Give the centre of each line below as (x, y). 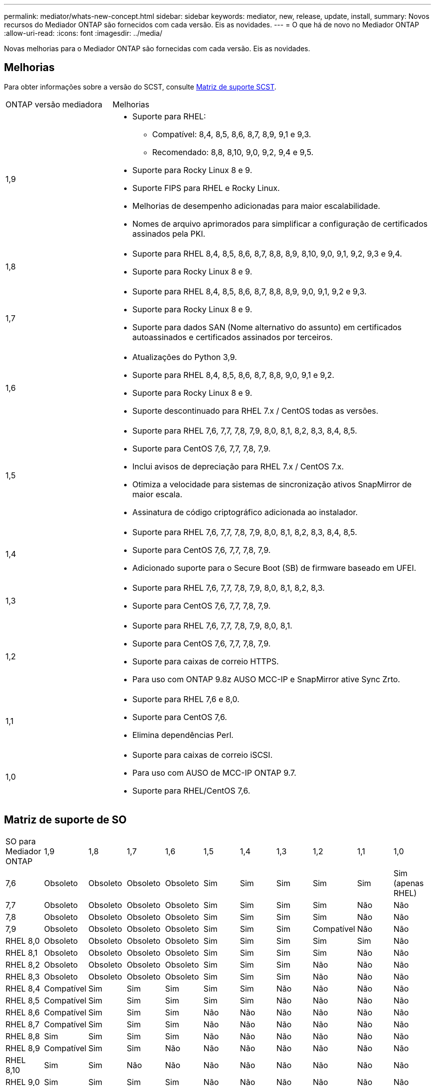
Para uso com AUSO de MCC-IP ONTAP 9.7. (214, 772)
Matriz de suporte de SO (66, 820)
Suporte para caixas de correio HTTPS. (206, 661)
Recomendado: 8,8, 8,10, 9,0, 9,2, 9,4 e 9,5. (233, 152)
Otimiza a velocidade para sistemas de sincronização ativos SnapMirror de (272, 484)
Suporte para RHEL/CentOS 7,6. (191, 790)
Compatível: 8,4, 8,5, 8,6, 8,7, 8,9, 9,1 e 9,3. (232, 134)
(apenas (409, 883)
